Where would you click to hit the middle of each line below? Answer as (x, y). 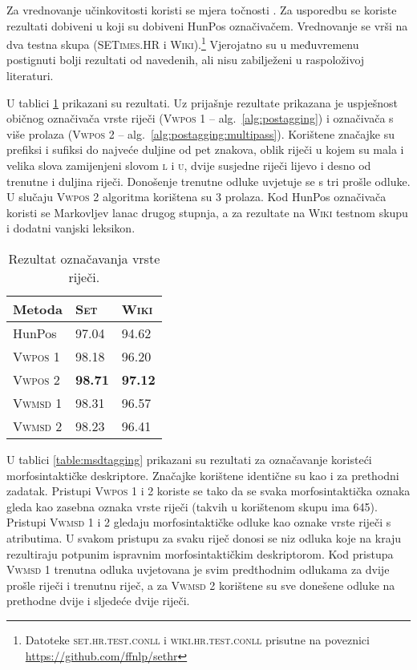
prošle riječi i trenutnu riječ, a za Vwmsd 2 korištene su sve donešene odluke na (201, 585)
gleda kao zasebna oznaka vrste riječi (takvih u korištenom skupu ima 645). (192, 506)
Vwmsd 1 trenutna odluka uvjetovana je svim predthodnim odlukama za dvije (198, 569)
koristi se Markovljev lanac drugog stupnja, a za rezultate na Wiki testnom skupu (207, 212)
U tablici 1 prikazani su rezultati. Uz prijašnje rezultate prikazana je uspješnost (202, 102)
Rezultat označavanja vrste (84, 258)
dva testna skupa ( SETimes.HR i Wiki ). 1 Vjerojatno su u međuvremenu (183, 43)
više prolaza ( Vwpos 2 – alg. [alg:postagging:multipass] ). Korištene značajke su (201, 133)
